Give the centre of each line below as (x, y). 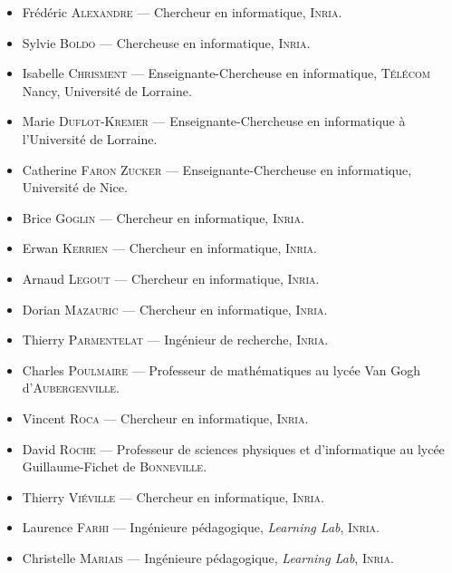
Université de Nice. (75, 187)
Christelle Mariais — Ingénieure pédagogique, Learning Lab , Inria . (208, 557)
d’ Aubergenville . (71, 388)
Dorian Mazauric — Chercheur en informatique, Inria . (175, 309)
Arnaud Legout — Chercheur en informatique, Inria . (171, 278)
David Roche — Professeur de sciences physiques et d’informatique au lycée (233, 448)
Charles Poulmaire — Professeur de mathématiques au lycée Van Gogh (221, 369)
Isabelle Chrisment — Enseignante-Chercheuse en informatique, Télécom (226, 73)
